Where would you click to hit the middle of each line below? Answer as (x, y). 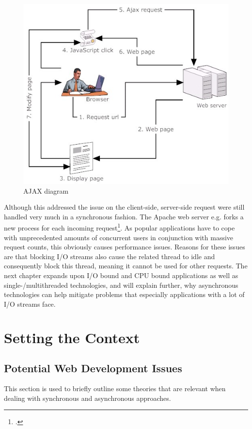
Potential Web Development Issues (93, 368)
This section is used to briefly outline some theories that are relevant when (115, 388)
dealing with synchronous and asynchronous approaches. (87, 398)
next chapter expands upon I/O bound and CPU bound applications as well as (121, 275)
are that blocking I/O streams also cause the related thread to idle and (110, 256)
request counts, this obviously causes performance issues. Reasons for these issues (125, 247)
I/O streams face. (30, 304)
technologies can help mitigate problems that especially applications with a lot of (124, 294)
